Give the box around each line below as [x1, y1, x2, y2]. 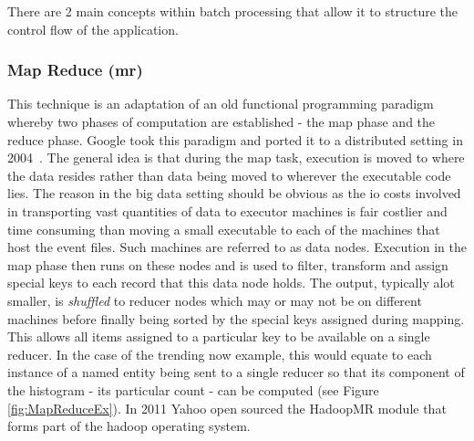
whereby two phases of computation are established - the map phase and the [7, 112, 436, 131]
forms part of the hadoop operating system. [7, 416, 251, 436]
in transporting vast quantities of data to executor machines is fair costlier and [7, 201, 448, 220]
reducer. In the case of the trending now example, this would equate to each [7, 344, 432, 363]
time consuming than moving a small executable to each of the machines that [7, 219, 440, 238]
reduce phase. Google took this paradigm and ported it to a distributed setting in [7, 130, 463, 149]
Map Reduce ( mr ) [7, 58, 143, 81]
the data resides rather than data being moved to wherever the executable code [7, 165, 451, 184]
